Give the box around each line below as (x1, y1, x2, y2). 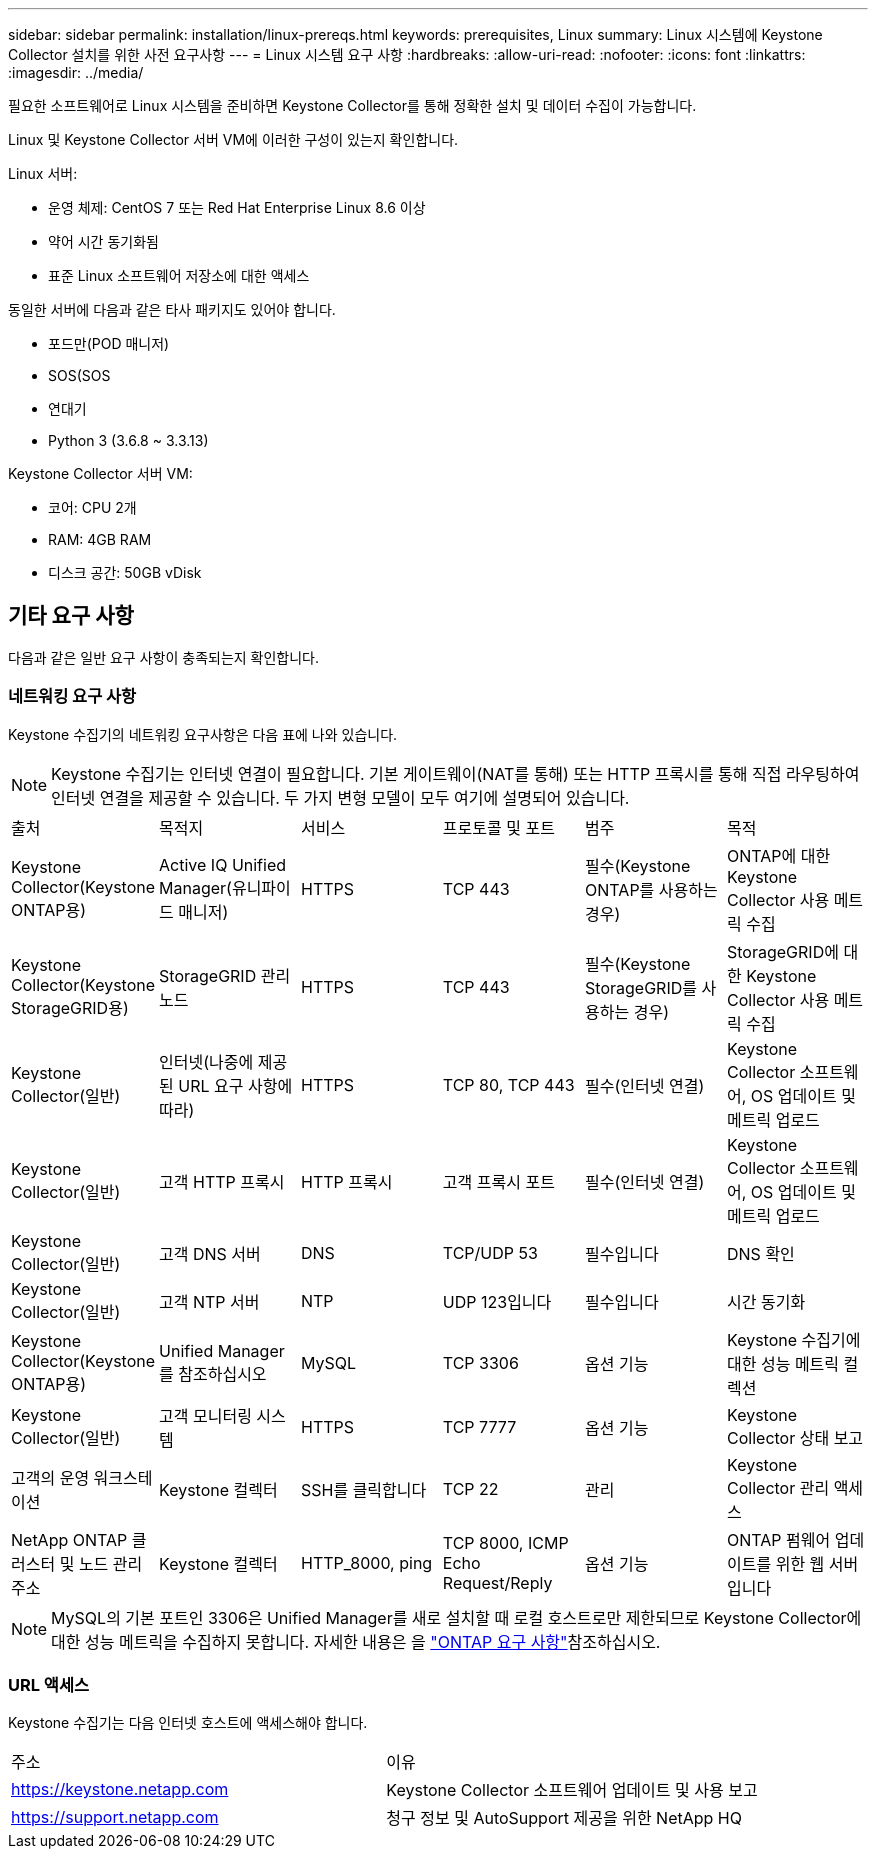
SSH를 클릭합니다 (300, 1479, 427, 1500)
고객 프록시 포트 (442, 1171, 555, 1192)
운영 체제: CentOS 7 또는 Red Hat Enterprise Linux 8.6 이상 (48, 199, 426, 216)
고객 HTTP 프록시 (159, 1171, 285, 1192)
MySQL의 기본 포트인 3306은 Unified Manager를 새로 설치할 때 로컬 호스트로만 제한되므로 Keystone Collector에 (51, 1607, 862, 1628)
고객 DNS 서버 (159, 1243, 261, 1264)
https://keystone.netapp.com (11, 1779, 229, 1800)
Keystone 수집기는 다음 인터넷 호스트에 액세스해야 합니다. (8, 1714, 368, 1732)
